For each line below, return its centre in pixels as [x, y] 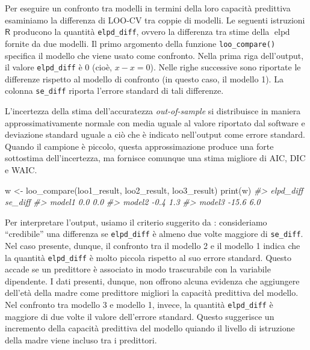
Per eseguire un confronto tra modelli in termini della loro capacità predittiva [148, 8]
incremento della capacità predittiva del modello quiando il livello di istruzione [150, 328]
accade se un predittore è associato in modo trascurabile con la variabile [138, 269]
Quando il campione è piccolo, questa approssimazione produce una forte [139, 146]
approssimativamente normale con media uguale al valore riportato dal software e [155, 122]
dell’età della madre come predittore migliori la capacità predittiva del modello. [152, 293]
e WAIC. [21, 169]
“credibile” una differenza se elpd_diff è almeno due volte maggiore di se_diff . [154, 234]
